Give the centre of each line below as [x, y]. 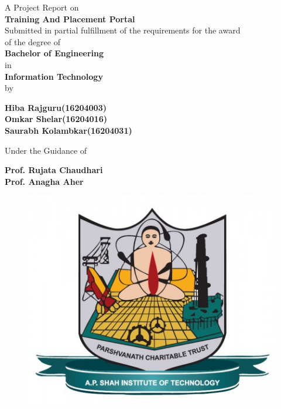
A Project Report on [42, 7]
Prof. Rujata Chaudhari [54, 170]
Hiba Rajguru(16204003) [56, 107]
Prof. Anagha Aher [44, 181]
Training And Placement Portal [70, 18]
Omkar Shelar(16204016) [56, 119]
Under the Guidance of [46, 150]
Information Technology [54, 76]
